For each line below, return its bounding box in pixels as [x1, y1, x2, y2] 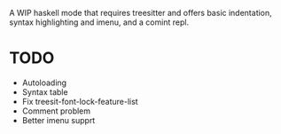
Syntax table [21, 86, 68, 97]
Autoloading [21, 77, 67, 88]
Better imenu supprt [21, 114, 96, 125]
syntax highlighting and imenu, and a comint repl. [9, 17, 190, 28]
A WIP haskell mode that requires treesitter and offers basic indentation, [9, 8, 272, 18]
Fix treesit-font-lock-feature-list [21, 96, 139, 106]
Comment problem [21, 106, 91, 116]
